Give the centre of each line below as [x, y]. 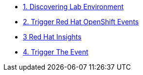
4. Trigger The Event [56, 52]
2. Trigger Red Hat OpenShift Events [81, 22]
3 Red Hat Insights [52, 37]
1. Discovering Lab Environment [73, 7]
